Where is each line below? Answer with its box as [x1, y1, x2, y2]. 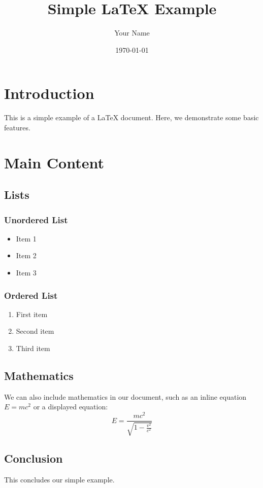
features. [4, 122, 30, 132]
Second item [16, 326, 54, 336]
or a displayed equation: [33, 401, 108, 412]
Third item [16, 343, 50, 353]
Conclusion [4, 450, 63, 466]
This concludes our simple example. [4, 474, 115, 484]
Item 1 [16, 233, 37, 243]
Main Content [4, 152, 104, 172]
